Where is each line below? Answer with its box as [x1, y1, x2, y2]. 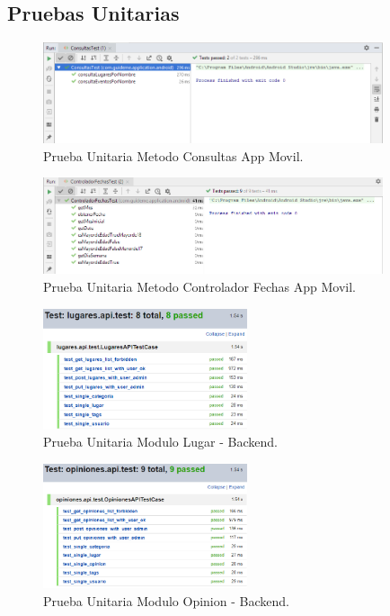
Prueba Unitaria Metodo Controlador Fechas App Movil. [43, 276, 356, 295]
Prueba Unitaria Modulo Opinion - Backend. [43, 591, 289, 610]
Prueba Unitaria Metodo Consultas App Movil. [43, 146, 304, 165]
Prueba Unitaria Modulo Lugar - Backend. [43, 432, 278, 451]
